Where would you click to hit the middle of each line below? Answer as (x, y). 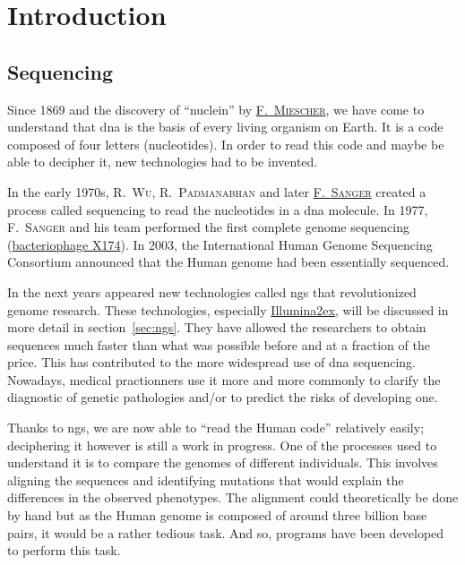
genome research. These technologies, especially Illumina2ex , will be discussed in (228, 309)
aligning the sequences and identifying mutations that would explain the (206, 479)
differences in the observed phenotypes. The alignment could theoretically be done (233, 497)
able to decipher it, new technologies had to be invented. (163, 162)
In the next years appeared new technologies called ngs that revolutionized (212, 291)
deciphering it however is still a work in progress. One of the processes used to (222, 445)
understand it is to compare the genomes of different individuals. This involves (223, 462)
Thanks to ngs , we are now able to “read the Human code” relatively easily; (216, 428)
